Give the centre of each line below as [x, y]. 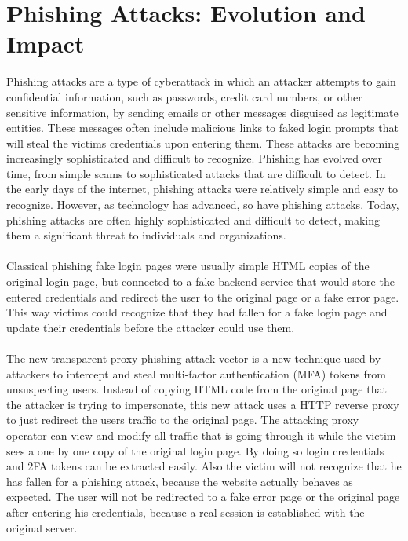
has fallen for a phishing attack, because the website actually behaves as [180, 481]
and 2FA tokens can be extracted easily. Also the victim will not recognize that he [204, 466]
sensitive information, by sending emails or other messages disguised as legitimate [202, 112]
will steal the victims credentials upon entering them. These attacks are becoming [203, 143]
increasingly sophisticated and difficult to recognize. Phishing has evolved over [195, 158]
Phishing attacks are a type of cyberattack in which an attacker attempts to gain [201, 81]
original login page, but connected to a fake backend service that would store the [200, 281]
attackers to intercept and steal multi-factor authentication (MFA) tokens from [196, 373]
